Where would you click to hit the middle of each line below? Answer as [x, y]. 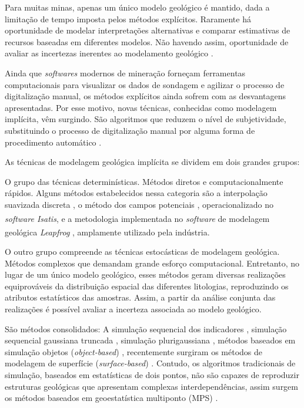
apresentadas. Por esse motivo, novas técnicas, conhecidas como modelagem [141, 107]
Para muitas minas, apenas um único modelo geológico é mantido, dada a [137, 7]
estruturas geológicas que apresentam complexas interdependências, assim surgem [151, 386]
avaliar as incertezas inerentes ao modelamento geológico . [109, 53]
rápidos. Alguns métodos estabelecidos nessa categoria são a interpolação [136, 193]
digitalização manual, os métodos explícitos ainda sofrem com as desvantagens [146, 96]
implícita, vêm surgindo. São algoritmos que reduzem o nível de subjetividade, [146, 119]
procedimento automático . [53, 142]
